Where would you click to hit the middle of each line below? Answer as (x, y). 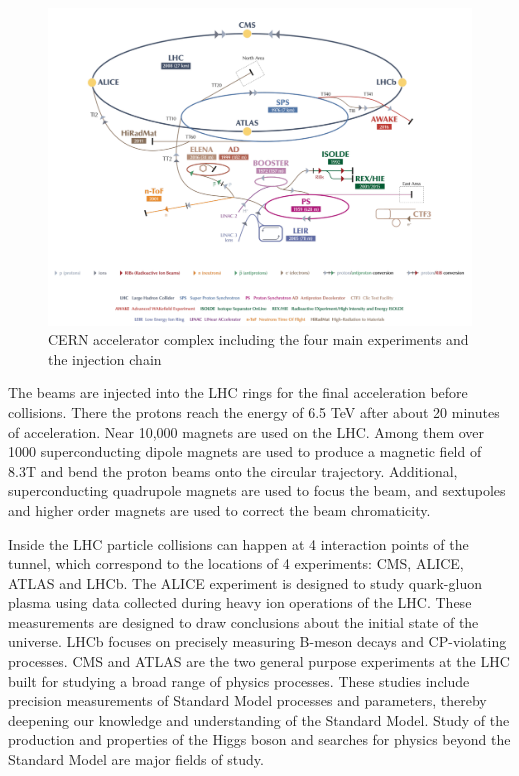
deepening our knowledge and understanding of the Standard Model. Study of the (259, 719)
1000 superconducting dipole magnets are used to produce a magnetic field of (245, 451)
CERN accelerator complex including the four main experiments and (258, 339)
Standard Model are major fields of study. (136, 759)
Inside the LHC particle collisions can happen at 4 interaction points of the (238, 543)
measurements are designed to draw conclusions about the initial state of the (243, 621)
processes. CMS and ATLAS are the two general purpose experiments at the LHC (259, 661)
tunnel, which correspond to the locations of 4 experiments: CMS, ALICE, (236, 563)
